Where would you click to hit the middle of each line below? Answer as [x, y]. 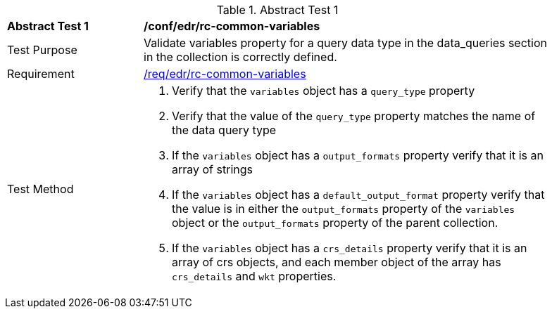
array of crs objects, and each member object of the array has [337, 262]
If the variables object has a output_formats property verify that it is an [358, 155]
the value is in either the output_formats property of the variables [344, 209]
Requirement [41, 74]
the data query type [224, 130]
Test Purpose [42, 50]
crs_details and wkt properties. [254, 276]
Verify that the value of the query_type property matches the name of [354, 116]
